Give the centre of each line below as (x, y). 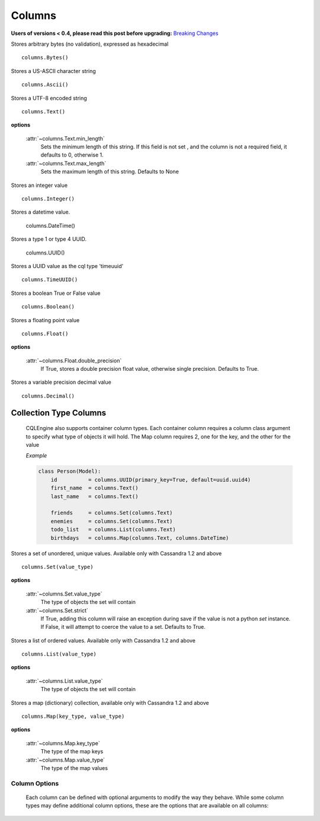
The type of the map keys (72, 752)
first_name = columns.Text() (95, 488)
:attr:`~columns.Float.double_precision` (74, 360)
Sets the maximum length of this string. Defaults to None (110, 171)
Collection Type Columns (59, 413)
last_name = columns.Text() (95, 496)
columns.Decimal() (48, 396)
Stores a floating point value (45, 320)
